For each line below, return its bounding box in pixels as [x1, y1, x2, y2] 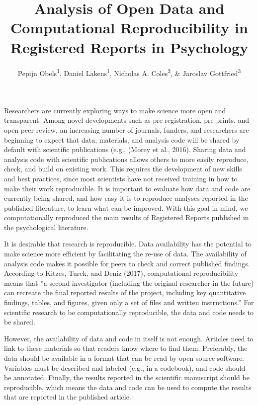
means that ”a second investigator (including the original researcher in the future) [4, 277, 254, 288]
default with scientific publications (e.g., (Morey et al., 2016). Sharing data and [4, 144, 246, 155]
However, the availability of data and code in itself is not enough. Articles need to [4, 333, 254, 343]
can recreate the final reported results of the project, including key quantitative [4, 287, 246, 298]
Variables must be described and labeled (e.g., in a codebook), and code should [4, 362, 246, 373]
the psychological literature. [4, 222, 88, 232]
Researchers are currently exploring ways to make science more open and [4, 105, 226, 115]
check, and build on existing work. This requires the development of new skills [4, 163, 242, 174]
